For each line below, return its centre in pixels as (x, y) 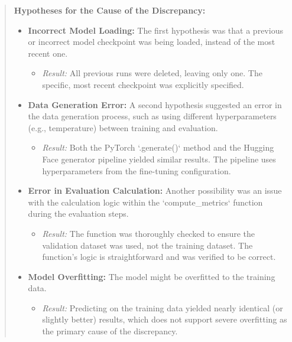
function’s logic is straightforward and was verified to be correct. (159, 257)
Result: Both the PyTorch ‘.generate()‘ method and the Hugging (158, 147)
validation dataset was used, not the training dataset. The (147, 245)
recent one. (48, 53)
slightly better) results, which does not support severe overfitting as (165, 319)
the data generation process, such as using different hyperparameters (152, 116)
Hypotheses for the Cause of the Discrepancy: (110, 10)
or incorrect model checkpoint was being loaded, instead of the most (152, 42)
